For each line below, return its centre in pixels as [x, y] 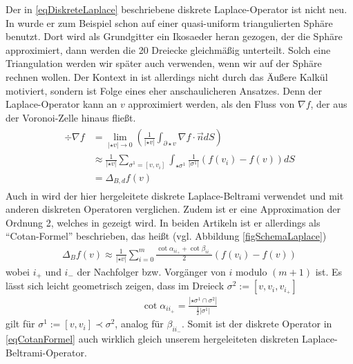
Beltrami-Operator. [46, 353]
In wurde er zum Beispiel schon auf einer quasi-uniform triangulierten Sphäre [169, 22]
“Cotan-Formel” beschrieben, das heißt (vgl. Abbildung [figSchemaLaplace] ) [166, 236]
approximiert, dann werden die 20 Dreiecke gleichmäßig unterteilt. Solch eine [168, 49]
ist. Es [329, 271]
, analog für [139, 324]
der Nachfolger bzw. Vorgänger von [151, 271]
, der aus [329, 104]
